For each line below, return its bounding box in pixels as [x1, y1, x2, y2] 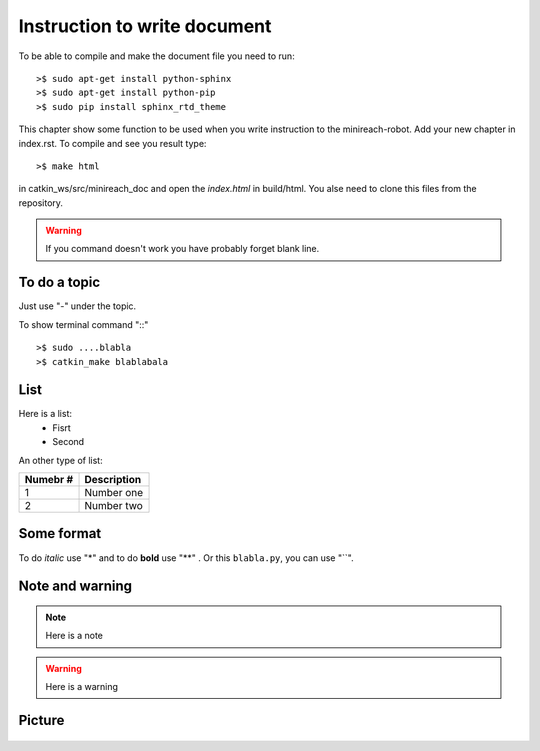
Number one [84, 486, 144, 499]
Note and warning [18, 578, 133, 595]
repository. [18, 196, 64, 209]
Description [84, 473, 142, 486]
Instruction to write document [18, 15, 272, 37]
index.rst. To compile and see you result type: [18, 137, 207, 149]
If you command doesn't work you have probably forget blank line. [45, 243, 320, 255]
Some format [18, 525, 102, 542]
